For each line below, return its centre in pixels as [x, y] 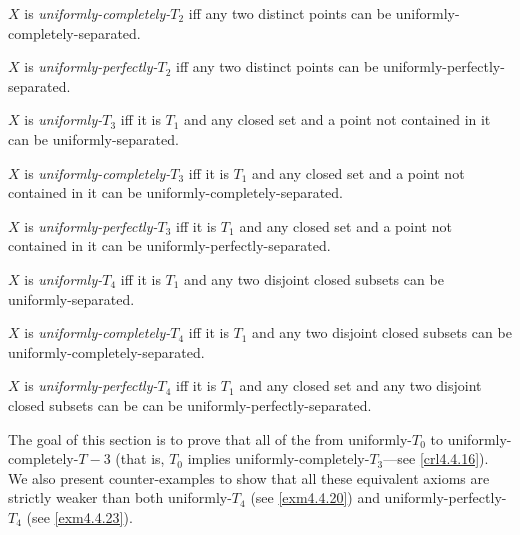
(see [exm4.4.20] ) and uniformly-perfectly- [378, 497]
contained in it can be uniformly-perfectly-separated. [169, 245]
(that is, [140, 458]
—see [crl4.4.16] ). [436, 458]
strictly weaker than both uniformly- [120, 497]
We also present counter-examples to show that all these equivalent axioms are [249, 477]
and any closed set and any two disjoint [360, 385]
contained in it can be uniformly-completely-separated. [176, 192]
